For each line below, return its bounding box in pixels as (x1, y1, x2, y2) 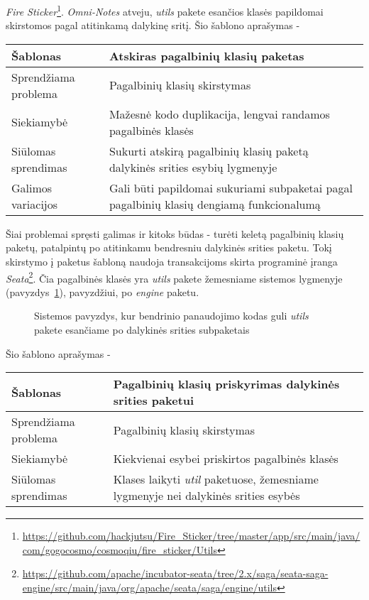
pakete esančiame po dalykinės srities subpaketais (34, 322, 250, 337)
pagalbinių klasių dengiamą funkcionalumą (109, 195, 321, 212)
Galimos (11, 179, 53, 196)
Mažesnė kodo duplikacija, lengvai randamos (109, 105, 330, 122)
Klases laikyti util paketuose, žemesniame (113, 471, 319, 488)
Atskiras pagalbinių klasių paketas (109, 47, 304, 64)
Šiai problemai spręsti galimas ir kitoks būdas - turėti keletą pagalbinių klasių (6, 226, 344, 241)
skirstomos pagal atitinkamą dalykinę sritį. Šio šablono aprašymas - (6, 18, 300, 33)
